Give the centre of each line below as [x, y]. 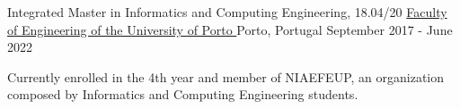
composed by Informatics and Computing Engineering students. [183, 94]
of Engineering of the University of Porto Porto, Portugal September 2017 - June [230, 29]
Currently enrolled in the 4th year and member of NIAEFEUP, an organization [226, 76]
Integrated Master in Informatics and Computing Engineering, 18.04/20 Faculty [227, 12]
